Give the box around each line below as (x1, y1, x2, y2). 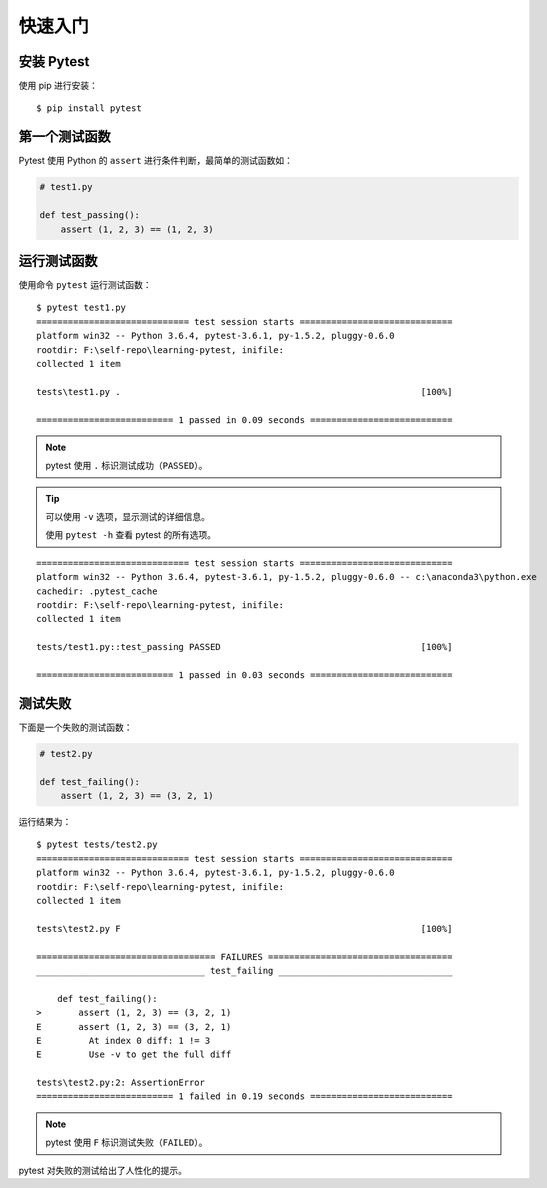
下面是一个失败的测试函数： (18, 721, 133, 733)
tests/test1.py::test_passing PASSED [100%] (36, 641, 453, 653)
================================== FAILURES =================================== (36, 951, 453, 962)
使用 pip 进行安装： (18, 80, 99, 92)
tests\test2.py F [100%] (36, 923, 453, 934)
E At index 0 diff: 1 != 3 (36, 1035, 211, 1046)
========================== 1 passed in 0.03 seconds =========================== (36, 670, 453, 680)
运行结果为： (18, 816, 72, 828)
